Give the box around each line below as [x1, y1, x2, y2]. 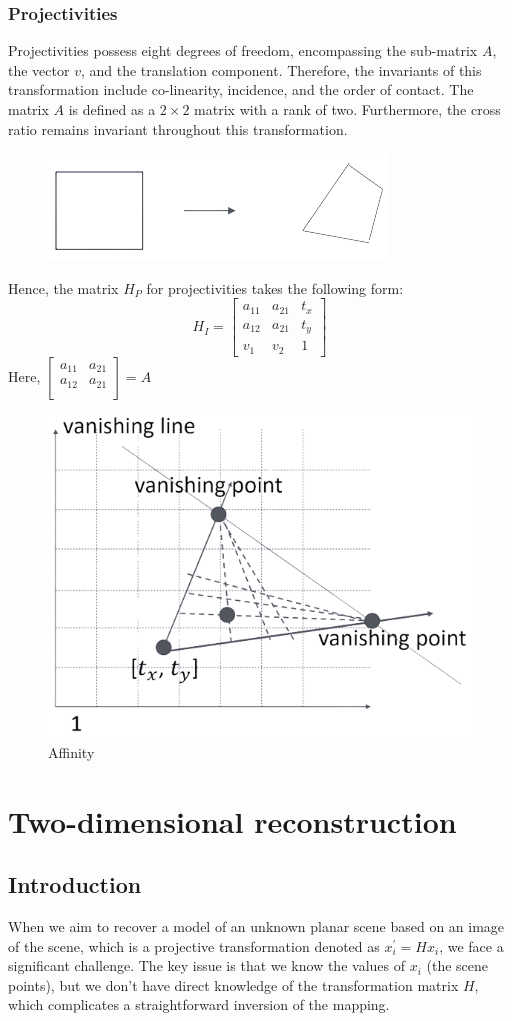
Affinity [48, 741, 95, 762]
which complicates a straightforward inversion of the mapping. [8, 994, 390, 1015]
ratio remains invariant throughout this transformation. [8, 118, 348, 139]
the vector [8, 59, 70, 80]
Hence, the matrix [8, 277, 119, 298]
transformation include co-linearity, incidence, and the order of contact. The [8, 79, 474, 100]
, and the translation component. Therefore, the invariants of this [80, 59, 482, 80]
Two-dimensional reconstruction [8, 800, 457, 841]
